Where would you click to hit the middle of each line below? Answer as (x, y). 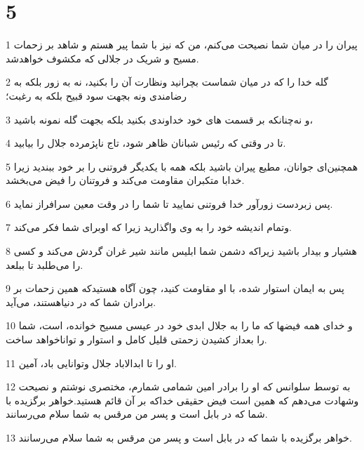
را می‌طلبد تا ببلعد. (45, 264)
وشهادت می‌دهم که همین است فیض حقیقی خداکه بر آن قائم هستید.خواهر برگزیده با (182, 400)
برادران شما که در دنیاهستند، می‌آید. (81, 302)
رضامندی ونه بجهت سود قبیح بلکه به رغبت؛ (96, 95)
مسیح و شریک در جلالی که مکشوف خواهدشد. (102, 58)
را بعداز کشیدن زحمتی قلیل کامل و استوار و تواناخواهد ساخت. (136, 339)
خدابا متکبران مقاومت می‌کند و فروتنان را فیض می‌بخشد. (125, 180)
